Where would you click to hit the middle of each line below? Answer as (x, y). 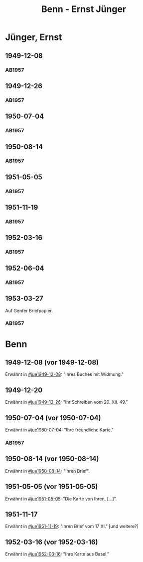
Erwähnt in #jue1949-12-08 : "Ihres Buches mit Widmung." (64, 374)
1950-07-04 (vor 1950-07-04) (53, 418)
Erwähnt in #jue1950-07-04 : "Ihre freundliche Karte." (59, 430)
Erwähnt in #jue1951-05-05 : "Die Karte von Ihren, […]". (61, 499)
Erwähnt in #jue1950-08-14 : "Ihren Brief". (48, 471)
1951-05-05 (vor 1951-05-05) (52, 487)
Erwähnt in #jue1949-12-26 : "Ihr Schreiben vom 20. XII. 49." (67, 402)
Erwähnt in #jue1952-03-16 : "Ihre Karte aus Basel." (57, 554)
